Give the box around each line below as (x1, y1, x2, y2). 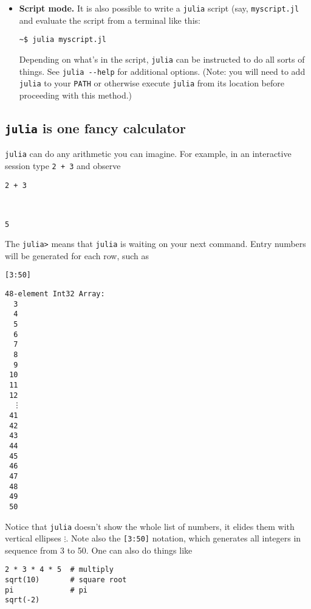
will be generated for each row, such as (5, 249, 149, 262)
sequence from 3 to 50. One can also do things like (5, 543, 193, 556)
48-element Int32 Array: (5, 290, 105, 299)
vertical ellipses (5, 532, 61, 545)
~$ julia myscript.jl (19, 35, 106, 44)
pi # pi (5, 585, 88, 594)
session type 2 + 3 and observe (5, 159, 121, 172)
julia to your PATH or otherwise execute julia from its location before (19, 77, 284, 89)
